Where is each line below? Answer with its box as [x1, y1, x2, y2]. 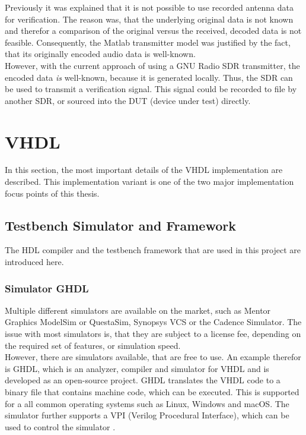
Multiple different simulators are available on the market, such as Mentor [5, 304, 271, 316]
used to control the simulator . [5, 420, 116, 433]
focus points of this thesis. [5, 187, 100, 199]
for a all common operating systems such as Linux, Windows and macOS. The [5, 397, 289, 409]
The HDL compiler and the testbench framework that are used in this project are [5, 244, 301, 256]
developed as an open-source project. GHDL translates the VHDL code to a [5, 374, 280, 386]
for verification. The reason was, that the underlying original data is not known [5, 12, 294, 25]
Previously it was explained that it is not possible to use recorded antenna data [5, 1, 294, 13]
